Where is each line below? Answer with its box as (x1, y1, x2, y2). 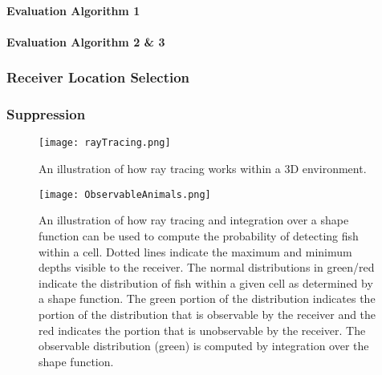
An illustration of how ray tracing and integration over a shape (39, 212, 349, 228)
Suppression (6, 104, 86, 124)
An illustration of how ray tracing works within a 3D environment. (39, 160, 367, 177)
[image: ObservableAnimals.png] (39, 188, 211, 200)
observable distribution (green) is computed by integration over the (39, 337, 369, 354)
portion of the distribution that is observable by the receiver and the (39, 305, 376, 322)
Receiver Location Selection (6, 67, 190, 87)
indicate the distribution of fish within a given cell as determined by (39, 274, 373, 291)
